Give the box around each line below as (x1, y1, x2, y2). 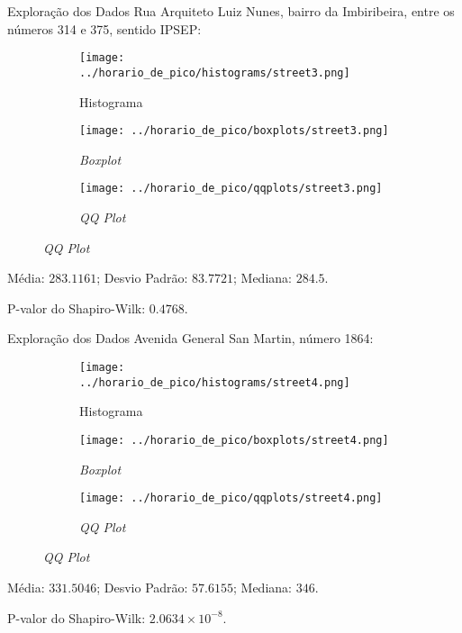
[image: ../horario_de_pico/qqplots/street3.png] (79, 182, 383, 195)
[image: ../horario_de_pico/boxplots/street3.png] (79, 124, 389, 138)
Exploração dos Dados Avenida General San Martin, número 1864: (7, 329, 374, 348)
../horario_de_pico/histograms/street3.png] (79, 66, 350, 79)
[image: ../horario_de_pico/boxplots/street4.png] (79, 433, 389, 447)
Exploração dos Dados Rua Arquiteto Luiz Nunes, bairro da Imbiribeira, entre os (7, 2, 455, 20)
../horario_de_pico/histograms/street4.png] (79, 375, 350, 389)
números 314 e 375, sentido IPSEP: (7, 19, 202, 38)
